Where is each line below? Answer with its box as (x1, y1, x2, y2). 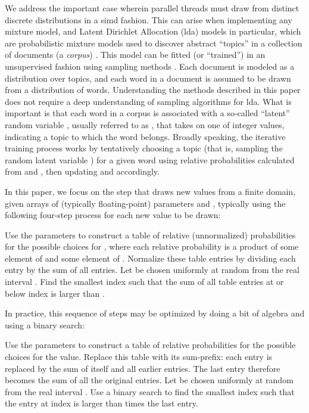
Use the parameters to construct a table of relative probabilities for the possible (5, 339, 296, 351)
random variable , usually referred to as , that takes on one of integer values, (5, 118, 285, 131)
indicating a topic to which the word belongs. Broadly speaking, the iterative (5, 130, 286, 142)
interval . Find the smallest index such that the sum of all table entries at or (5, 275, 284, 288)
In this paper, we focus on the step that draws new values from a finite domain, (5, 185, 296, 197)
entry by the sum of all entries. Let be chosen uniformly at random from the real (5, 263, 299, 276)
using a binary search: (5, 318, 85, 331)
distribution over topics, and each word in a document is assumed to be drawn (5, 72, 291, 84)
